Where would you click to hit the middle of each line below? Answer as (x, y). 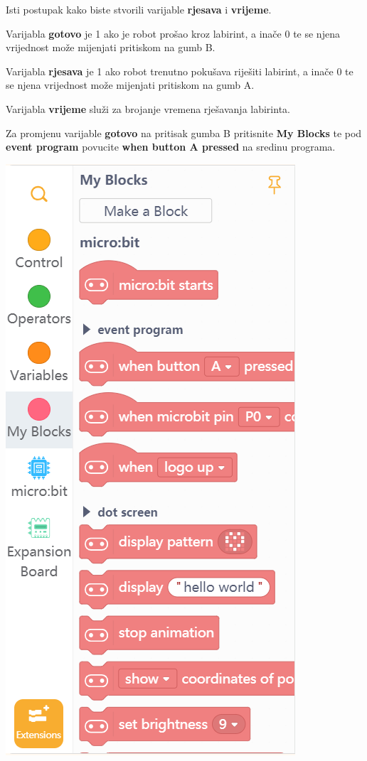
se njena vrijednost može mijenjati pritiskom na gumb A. (130, 85)
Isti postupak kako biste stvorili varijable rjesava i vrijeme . (139, 9)
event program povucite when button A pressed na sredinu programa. (171, 147)
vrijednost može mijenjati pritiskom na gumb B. (111, 47)
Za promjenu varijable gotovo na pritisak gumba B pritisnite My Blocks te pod (184, 133)
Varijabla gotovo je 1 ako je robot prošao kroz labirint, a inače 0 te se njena (173, 33)
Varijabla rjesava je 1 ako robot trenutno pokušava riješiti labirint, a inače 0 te (180, 71)
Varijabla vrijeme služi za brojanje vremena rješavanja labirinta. (148, 108)
